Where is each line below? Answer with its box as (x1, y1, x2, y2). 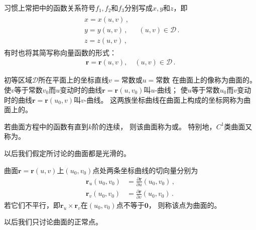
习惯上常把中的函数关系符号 (4, 3, 95, 13)
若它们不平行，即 (4, 199, 60, 210)
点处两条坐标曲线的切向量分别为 (92, 165, 198, 175)
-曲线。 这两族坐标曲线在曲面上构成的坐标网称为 (84, 94, 244, 105)
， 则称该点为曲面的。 (148, 199, 221, 210)
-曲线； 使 (155, 84, 188, 95)
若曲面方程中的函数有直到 (4, 121, 88, 131)
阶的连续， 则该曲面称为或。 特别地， (92, 121, 216, 131)
